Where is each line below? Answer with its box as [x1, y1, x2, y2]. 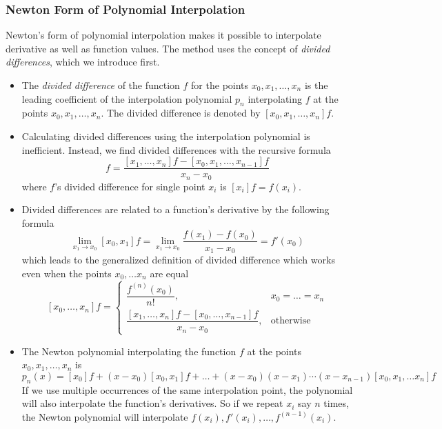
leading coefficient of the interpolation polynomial [21, 91, 232, 106]
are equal [150, 266, 189, 280]
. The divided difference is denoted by [101, 106, 261, 120]
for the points [191, 78, 249, 92]
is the [304, 78, 328, 92]
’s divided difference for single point [54, 179, 205, 193]
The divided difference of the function [21, 78, 180, 92]
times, [323, 396, 349, 410]
